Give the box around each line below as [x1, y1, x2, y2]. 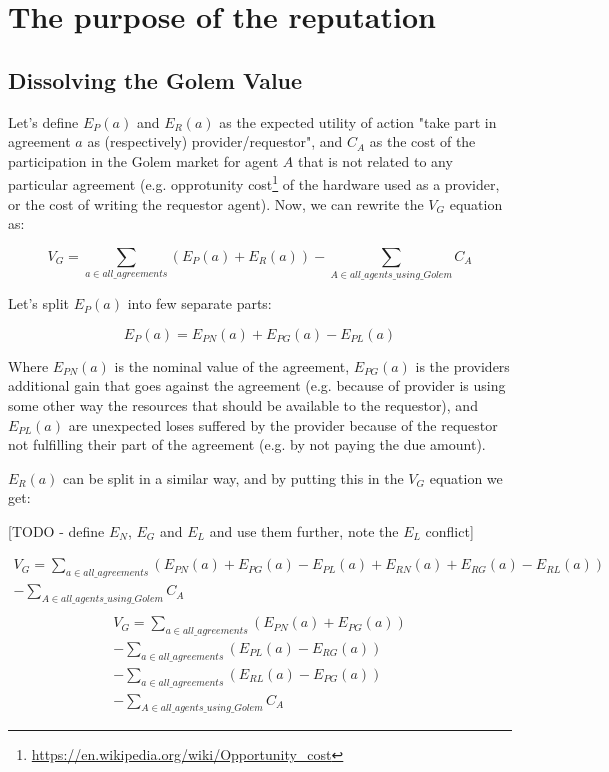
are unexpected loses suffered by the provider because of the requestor [68, 414, 498, 435]
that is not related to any [297, 150, 453, 171]
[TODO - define [8, 520, 105, 541]
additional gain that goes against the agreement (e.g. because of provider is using [8, 375, 506, 396]
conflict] [425, 520, 474, 541]
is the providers [415, 355, 510, 376]
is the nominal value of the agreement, [114, 355, 350, 376]
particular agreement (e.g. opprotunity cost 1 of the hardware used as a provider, [8, 171, 500, 195]
